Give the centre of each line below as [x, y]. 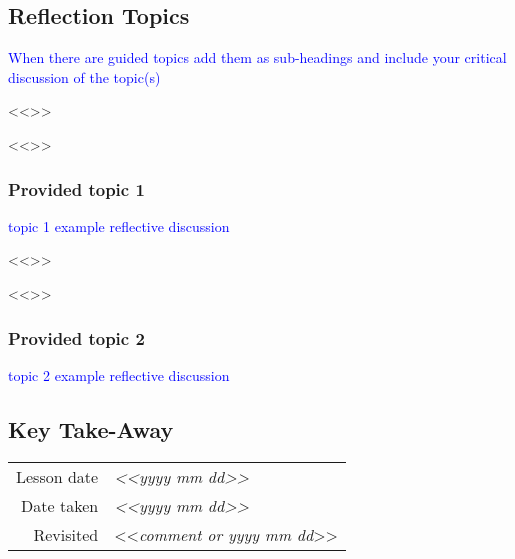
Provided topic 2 [76, 337]
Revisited [66, 534]
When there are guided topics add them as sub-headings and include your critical [257, 57]
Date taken [60, 505]
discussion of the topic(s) [84, 76]
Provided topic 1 [76, 188]
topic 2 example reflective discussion [119, 374]
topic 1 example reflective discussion [119, 225]
